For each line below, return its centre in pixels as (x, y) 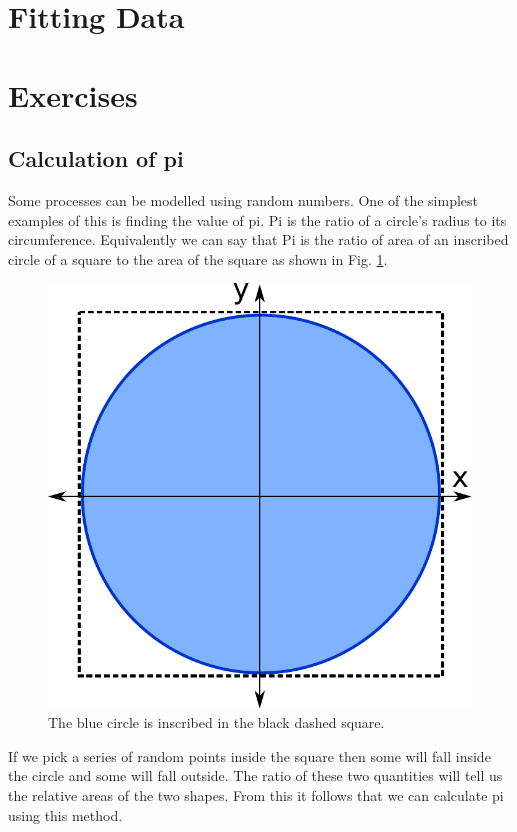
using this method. (65, 814)
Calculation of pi (96, 158)
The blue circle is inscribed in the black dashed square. (216, 722)
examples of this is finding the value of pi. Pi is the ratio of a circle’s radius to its (257, 219)
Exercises (73, 94)
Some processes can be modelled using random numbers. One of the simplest (243, 199)
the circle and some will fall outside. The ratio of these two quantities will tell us (255, 775)
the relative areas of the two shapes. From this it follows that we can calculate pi (256, 794)
